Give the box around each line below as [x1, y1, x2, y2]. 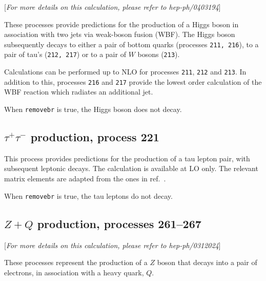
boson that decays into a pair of [157, 257, 257, 268]
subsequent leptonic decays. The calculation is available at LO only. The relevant [4, 163, 258, 174]
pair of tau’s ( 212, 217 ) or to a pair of [4, 49, 126, 60]
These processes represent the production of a [4, 257, 148, 268]
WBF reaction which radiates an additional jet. [4, 86, 153, 97]
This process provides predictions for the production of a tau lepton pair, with [4, 153, 250, 163]
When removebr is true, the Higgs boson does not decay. [4, 104, 182, 114]
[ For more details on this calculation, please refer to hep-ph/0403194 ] [4, 2, 221, 12]
